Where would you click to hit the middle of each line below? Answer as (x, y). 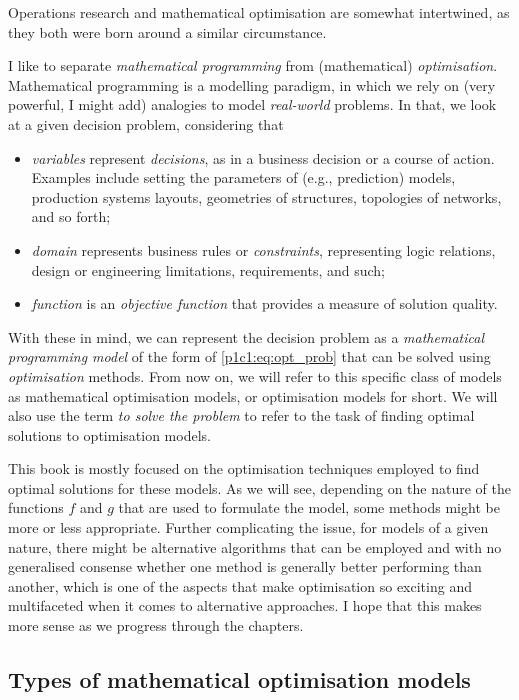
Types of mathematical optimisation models (239, 679)
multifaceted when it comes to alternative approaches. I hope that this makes (245, 605)
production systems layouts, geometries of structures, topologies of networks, (266, 196)
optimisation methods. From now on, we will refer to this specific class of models (255, 375)
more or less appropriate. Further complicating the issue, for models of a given (248, 527)
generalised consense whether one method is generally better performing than (245, 566)
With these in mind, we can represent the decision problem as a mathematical (246, 336)
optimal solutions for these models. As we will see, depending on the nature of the (259, 487)
